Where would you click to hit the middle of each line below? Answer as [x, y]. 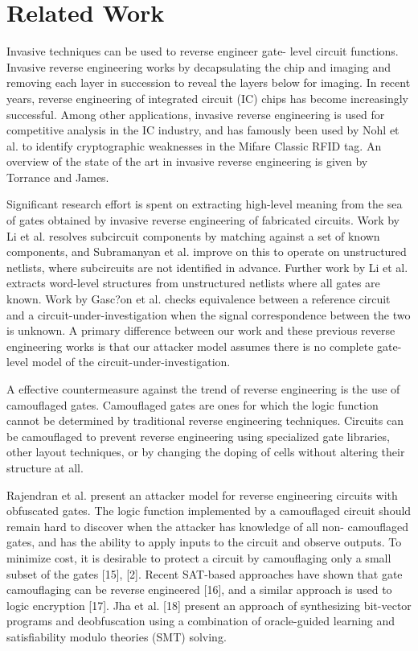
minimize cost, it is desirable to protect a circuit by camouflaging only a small [199, 557]
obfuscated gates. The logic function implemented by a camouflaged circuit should [209, 511]
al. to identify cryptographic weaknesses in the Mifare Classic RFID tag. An [194, 145]
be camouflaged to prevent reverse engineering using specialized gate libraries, [198, 436]
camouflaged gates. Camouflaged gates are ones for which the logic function [193, 404]
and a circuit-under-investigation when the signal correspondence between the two [209, 314]
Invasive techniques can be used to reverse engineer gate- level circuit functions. [203, 51]
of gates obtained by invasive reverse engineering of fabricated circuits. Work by [203, 220]
